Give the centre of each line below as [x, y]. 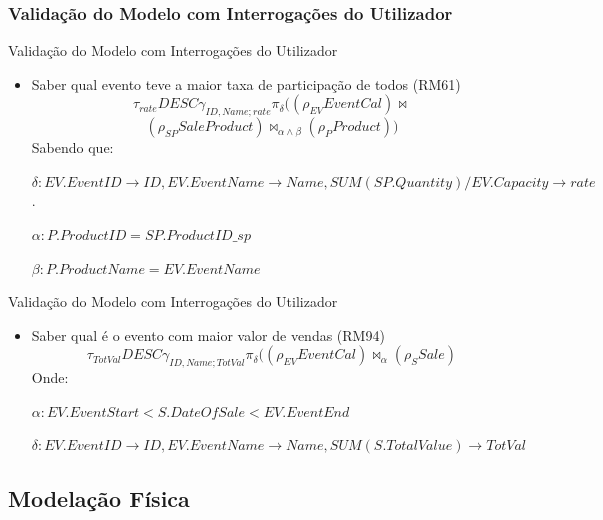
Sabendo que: [72, 147]
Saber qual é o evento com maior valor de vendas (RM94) [208, 334]
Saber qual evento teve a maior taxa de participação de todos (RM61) [246, 83]
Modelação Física [99, 498]
